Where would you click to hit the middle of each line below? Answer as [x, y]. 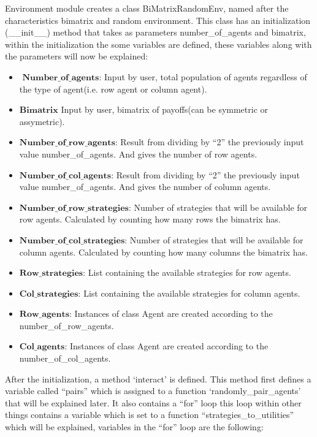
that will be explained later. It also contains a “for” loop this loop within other [153, 402]
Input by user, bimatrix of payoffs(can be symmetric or [165, 109]
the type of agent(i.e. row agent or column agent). [113, 89]
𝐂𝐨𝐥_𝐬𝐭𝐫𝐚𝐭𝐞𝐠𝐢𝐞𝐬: [50, 294]
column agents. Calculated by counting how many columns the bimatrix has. [163, 252]
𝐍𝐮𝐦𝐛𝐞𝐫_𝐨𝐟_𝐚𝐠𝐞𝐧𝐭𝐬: [62, 78]
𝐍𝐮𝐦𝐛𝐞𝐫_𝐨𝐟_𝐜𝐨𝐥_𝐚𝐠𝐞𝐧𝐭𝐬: [67, 176]
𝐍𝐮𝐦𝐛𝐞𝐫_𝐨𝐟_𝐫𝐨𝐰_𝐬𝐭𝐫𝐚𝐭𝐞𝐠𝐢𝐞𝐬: [75, 208]
